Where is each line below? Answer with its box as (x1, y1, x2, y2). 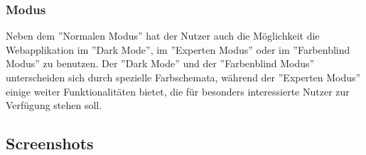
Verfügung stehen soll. (6, 98, 102, 113)
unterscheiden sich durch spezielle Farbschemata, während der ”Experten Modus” (6, 70, 361, 84)
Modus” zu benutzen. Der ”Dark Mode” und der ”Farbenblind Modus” (6, 56, 315, 71)
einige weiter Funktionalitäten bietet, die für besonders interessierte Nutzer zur (6, 84, 350, 98)
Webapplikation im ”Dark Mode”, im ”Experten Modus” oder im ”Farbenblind (6, 42, 350, 57)
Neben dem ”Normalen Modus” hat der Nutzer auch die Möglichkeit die (6, 28, 320, 43)
